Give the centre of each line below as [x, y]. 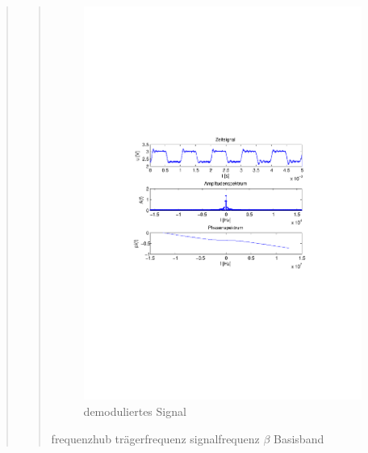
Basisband [299, 438]
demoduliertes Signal [135, 411]
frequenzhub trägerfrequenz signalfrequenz [155, 438]
